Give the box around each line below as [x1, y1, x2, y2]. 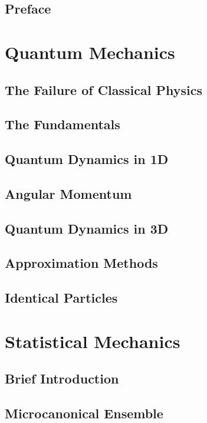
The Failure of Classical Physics [5, 80, 202, 99]
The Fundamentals [5, 115, 120, 133]
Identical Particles [5, 288, 118, 307]
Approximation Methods [5, 254, 158, 272]
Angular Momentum [5, 184, 132, 202]
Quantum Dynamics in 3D [5, 219, 169, 237]
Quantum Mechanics [5, 40, 175, 64]
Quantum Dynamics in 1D [5, 150, 169, 168]
